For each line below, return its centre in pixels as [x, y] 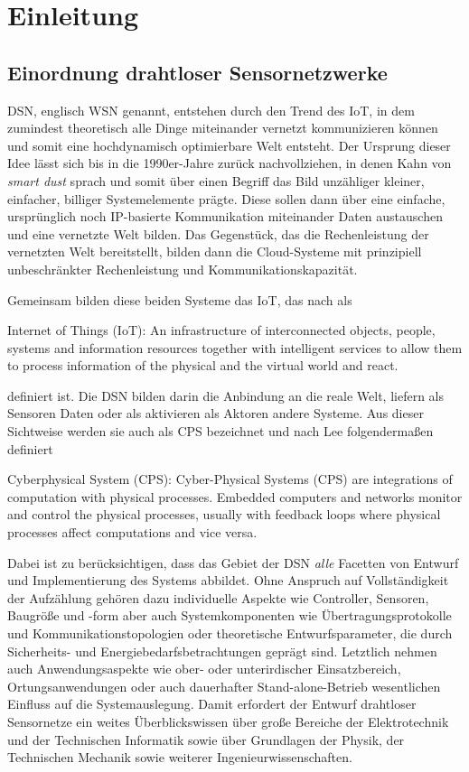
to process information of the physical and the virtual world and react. [203, 365]
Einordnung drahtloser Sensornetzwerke [197, 72]
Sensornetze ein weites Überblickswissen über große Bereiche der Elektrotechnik [228, 721]
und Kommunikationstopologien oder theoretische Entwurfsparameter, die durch [230, 633]
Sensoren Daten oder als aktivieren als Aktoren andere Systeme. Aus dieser [216, 413]
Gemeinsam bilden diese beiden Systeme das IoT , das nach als [180, 299]
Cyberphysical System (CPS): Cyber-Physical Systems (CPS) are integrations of [230, 479]
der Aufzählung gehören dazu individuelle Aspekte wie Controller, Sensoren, [218, 597]
